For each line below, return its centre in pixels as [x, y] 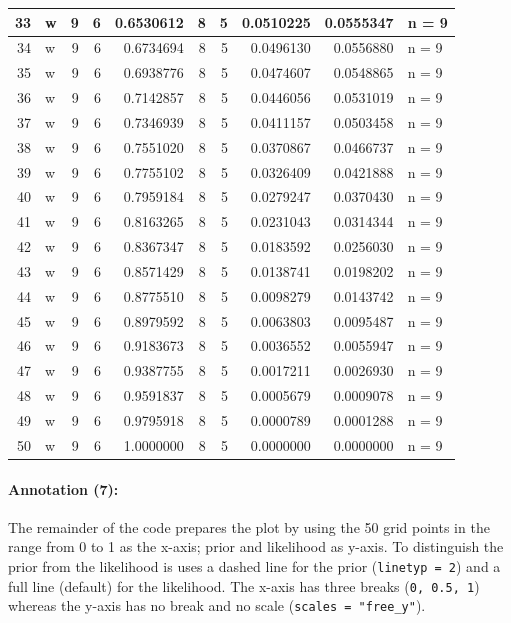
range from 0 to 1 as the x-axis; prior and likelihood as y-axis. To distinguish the [256, 546]
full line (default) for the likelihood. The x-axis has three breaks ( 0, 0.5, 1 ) [244, 585]
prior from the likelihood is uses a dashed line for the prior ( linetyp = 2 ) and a [254, 565]
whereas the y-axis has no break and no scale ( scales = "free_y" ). [217, 605]
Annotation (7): [63, 488]
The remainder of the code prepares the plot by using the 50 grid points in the [249, 526]
